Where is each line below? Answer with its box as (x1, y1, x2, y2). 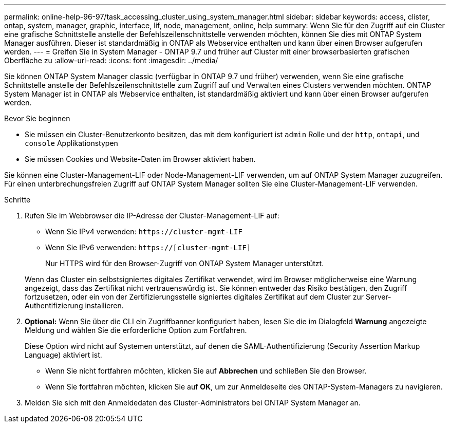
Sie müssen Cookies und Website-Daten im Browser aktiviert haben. (25, 155, 256, 163)
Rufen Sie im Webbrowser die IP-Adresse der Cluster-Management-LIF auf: (25, 211, 279, 220)
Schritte (4, 195, 31, 204)
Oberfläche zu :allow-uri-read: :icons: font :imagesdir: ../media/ (4, 56, 218, 65)
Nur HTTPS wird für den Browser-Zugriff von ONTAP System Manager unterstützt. (45, 259, 324, 268)
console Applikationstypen (25, 139, 118, 147)
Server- (366, 292, 391, 301)
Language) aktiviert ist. (25, 350, 102, 359)
